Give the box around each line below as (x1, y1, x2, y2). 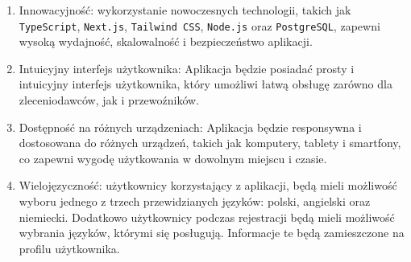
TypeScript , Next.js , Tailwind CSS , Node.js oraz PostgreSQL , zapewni (19, 17, 380, 34)
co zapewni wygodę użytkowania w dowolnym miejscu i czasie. (19, 149, 327, 166)
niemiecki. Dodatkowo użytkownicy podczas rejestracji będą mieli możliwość (19, 208, 395, 225)
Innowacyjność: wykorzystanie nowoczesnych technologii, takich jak (19, 2, 351, 18)
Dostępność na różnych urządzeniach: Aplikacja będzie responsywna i (19, 118, 362, 135)
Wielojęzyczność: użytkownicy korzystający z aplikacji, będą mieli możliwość (19, 177, 397, 194)
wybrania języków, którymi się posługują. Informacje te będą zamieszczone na (19, 224, 405, 241)
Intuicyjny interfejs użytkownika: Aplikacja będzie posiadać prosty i (19, 59, 355, 76)
